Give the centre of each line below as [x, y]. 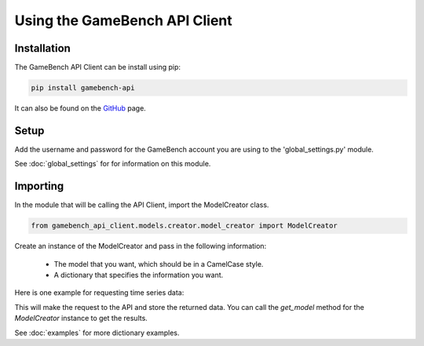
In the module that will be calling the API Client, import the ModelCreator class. [142, 205]
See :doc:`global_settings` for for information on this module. [113, 164]
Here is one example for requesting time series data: [99, 293]
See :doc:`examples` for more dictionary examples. [97, 333]
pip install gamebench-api [83, 88]
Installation [42, 48]
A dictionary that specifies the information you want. [139, 275]
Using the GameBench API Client [124, 20]
